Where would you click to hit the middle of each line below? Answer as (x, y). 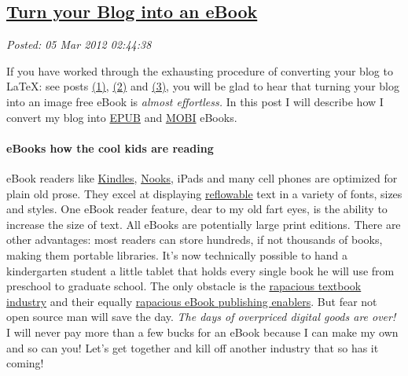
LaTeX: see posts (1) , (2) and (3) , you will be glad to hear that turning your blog (203, 86)
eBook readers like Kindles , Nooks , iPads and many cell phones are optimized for (202, 177)
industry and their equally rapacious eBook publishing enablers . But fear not (192, 301)
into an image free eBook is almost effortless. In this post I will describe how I (195, 101)
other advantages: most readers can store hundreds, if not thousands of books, (195, 240)
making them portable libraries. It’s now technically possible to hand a (177, 254)
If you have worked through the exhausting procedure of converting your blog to (200, 70)
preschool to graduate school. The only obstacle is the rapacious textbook (184, 286)
